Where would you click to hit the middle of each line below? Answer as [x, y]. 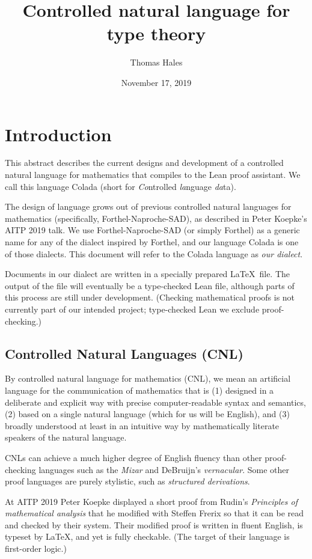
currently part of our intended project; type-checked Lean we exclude [132, 309]
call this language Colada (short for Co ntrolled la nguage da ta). [121, 186]
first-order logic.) [36, 548]
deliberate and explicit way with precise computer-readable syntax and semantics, [155, 402]
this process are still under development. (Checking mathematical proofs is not [150, 297]
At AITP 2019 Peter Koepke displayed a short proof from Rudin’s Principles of [151, 501]
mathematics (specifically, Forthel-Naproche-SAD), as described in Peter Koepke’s [156, 218]
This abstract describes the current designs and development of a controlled [144, 163]
